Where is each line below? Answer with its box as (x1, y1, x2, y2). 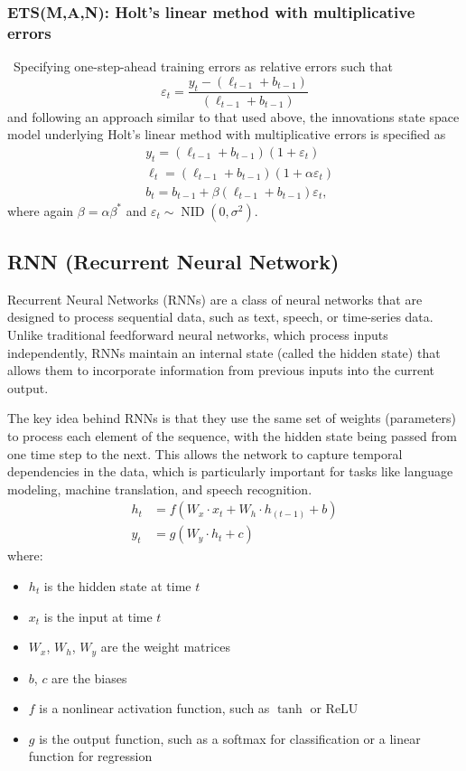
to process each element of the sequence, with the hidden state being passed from (7, 427, 457, 445)
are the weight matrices (100, 637, 230, 656)
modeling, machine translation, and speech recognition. (7, 479, 312, 498)
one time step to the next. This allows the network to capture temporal (7, 444, 403, 463)
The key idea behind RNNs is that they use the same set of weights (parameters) (7, 409, 456, 428)
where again (7, 201, 74, 220)
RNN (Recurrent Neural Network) (7, 248, 340, 276)
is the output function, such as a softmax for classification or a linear (39, 729, 421, 747)
